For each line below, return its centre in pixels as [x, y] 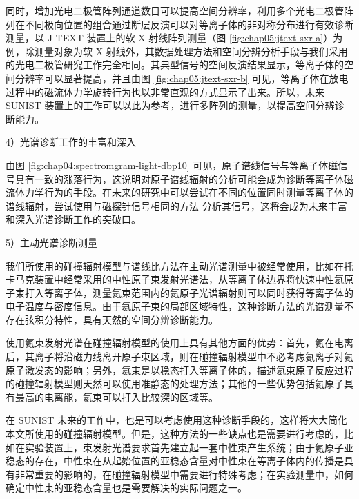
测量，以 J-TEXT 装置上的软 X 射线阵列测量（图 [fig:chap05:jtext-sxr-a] [165, 38]
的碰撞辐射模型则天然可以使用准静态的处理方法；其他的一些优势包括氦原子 [175, 383]
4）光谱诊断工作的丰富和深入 [71, 142]
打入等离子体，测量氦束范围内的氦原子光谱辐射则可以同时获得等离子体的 [189, 292]
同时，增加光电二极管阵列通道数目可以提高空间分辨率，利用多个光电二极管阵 [179, 10]
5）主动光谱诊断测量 [51, 242]
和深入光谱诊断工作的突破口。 [73, 219]
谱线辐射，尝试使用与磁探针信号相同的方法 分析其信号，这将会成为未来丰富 [176, 205]
